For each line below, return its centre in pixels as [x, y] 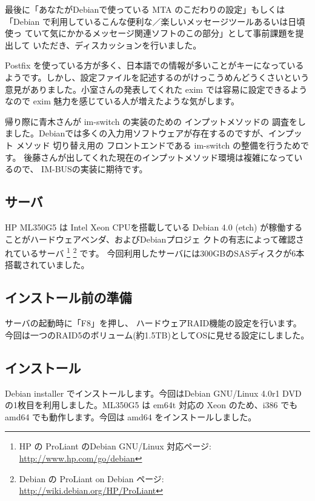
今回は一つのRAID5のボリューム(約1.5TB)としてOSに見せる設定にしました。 [157, 335]
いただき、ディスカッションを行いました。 [117, 45]
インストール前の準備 [68, 298]
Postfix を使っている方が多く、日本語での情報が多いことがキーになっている [154, 65]
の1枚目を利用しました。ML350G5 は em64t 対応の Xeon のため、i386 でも [151, 405]
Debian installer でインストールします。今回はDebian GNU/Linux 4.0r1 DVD [153, 393]
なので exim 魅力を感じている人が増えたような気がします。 [122, 101]
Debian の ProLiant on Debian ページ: [91, 478]
